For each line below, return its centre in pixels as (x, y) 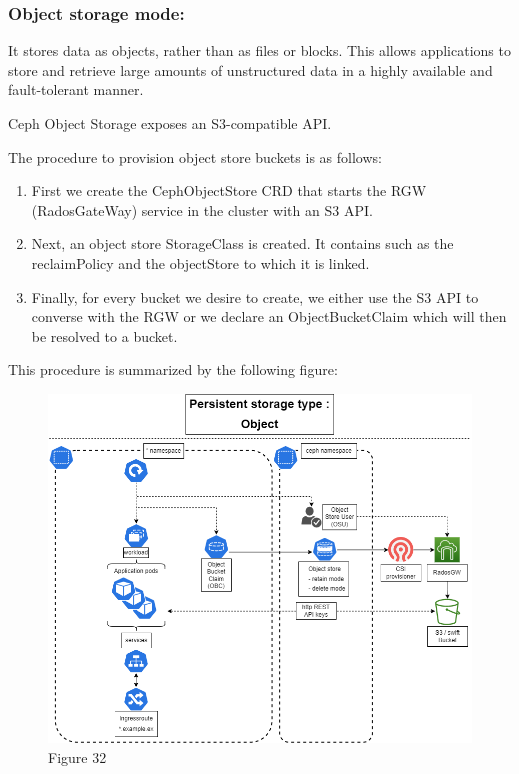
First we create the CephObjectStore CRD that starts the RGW (229, 190)
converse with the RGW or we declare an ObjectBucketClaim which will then (269, 316)
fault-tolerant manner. (76, 89)
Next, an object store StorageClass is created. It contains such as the (242, 243)
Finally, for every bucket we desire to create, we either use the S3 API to (255, 296)
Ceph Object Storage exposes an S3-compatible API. (170, 123)
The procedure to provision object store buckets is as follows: (195, 156)
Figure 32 (77, 756)
